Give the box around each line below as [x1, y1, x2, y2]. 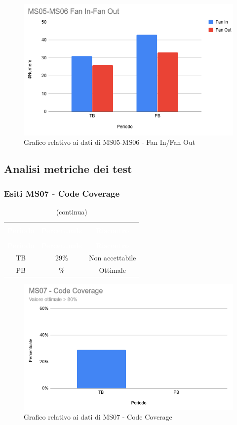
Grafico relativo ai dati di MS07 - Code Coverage [24, 411, 172, 422]
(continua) [56, 207, 87, 216]
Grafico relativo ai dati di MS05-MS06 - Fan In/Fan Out [24, 137, 196, 147]
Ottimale [99, 264, 126, 275]
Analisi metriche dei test [4, 161, 132, 176]
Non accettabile [89, 253, 136, 263]
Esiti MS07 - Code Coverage [4, 187, 120, 199]
